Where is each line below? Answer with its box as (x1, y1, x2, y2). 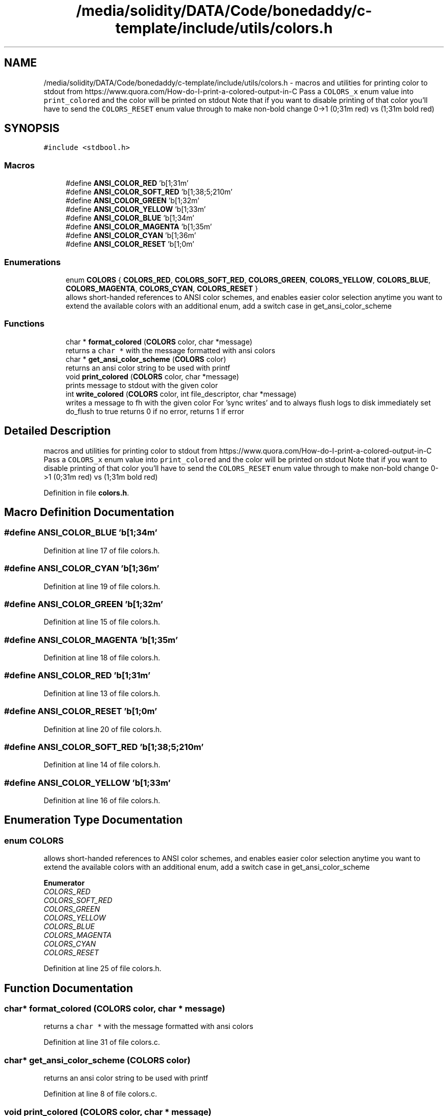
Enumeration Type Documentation (4, 813, 183, 827)
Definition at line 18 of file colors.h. (43, 653, 161, 662)
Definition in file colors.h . (43, 488, 129, 497)
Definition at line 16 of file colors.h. (43, 796, 161, 805)
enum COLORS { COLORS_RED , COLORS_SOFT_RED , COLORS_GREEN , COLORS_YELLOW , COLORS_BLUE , (65, 275, 431, 284)
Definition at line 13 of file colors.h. (43, 689, 161, 698)
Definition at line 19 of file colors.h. (43, 582, 161, 591)
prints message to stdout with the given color (65, 380, 218, 390)
